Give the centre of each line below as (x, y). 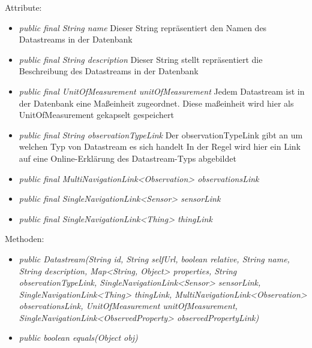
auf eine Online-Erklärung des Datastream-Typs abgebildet (127, 158)
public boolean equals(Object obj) (78, 338)
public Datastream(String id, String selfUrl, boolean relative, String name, (154, 258)
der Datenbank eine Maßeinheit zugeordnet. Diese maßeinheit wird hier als (156, 103)
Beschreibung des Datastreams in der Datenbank (109, 71)
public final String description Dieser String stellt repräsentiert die (141, 59)
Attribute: (23, 7)
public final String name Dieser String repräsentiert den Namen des (143, 27)
